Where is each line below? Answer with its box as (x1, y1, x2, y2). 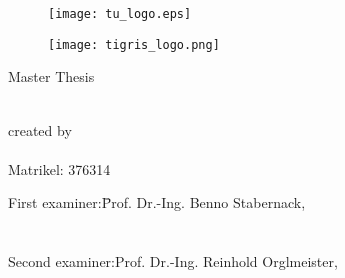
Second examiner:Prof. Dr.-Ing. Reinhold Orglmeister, (8, 251, 338, 272)
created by (8, 119, 72, 140)
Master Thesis (8, 66, 95, 87)
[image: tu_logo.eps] (48, 7, 192, 21)
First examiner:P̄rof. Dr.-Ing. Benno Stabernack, (8, 192, 306, 213)
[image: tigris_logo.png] (48, 37, 220, 52)
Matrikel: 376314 (8, 158, 111, 179)
